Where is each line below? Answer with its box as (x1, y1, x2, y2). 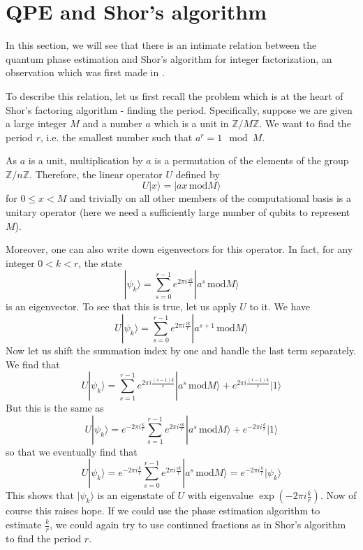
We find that (6, 356, 60, 371)
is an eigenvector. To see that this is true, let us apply (6, 299, 237, 314)
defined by (175, 166, 220, 181)
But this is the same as (6, 400, 104, 415)
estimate (6, 517, 42, 531)
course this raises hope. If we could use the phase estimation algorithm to (6, 503, 320, 518)
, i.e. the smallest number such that (40, 129, 193, 144)
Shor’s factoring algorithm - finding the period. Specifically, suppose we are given (6, 102, 353, 117)
